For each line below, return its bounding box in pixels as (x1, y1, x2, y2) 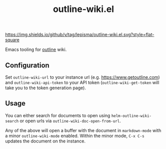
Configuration (5, 61, 50, 69)
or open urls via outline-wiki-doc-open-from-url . (19, 118, 121, 124)
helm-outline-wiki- (111, 113, 152, 118)
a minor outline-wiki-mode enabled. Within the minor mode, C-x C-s (5, 133, 145, 139)
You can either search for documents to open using (5, 112, 110, 118)
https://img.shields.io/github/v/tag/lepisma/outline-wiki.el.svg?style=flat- (5, 31, 155, 38)
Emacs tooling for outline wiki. (5, 46, 67, 53)
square (5, 37, 20, 43)
